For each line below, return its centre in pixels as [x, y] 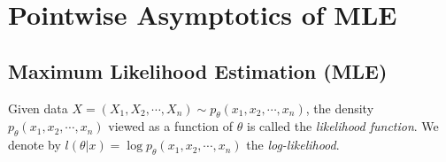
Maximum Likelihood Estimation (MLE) [198, 70]
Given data [38, 108]
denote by [35, 145]
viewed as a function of [171, 126]
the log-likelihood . [293, 145]
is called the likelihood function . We [343, 126]
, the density [340, 108]
